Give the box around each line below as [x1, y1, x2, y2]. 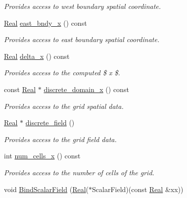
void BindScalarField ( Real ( [4, 184, 89, 194]
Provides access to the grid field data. [4, 134, 117, 144]
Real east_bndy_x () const [4, 17, 87, 28]
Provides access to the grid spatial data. [4, 100, 124, 111]
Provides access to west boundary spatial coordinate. [4, 1, 161, 11]
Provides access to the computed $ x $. [4, 67, 120, 78]
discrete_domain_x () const [44, 84, 129, 94]
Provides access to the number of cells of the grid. [4, 167, 154, 177]
